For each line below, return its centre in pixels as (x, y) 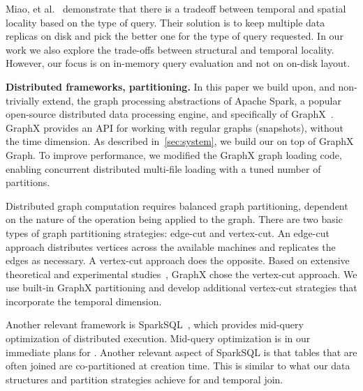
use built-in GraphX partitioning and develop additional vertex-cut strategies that (181, 287)
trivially (23, 100)
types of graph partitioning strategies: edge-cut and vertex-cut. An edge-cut (168, 232)
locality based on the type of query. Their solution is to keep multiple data (165, 22)
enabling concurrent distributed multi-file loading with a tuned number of (163, 168)
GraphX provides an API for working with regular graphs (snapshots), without (175, 127)
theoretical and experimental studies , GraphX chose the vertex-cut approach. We (181, 274)
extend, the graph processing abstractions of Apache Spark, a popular (192, 100)
